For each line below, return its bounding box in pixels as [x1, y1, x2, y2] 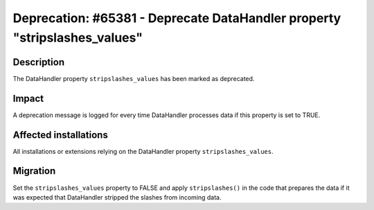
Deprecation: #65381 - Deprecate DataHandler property [12, 10, 341, 26]
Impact [12, 92, 44, 104]
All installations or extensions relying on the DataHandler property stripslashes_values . [12, 147, 274, 155]
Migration [12, 165, 56, 177]
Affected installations [12, 129, 109, 141]
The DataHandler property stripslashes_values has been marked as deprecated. [12, 74, 255, 82]
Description [12, 56, 65, 68]
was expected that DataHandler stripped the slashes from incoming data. [12, 193, 222, 201]
